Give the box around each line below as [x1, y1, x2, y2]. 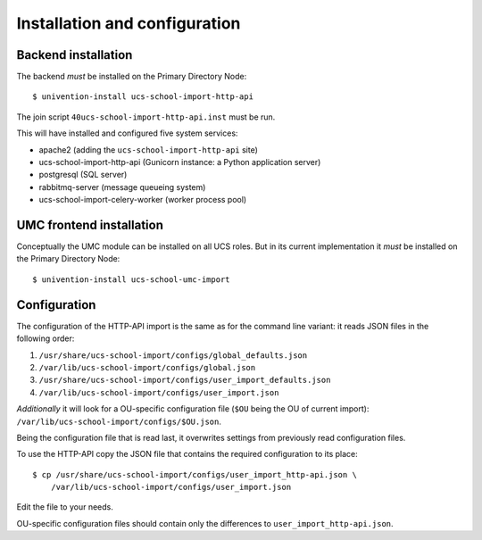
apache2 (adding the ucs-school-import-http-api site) [38, 144, 259, 155]
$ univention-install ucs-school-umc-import [32, 274, 231, 285]
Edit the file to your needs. [16, 502, 113, 512]
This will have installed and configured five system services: [16, 128, 238, 138]
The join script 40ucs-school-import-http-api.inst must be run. [16, 112, 276, 122]
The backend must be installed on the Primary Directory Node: [16, 71, 247, 82]
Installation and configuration [16, 13, 241, 33]
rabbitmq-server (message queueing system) [38, 181, 206, 192]
